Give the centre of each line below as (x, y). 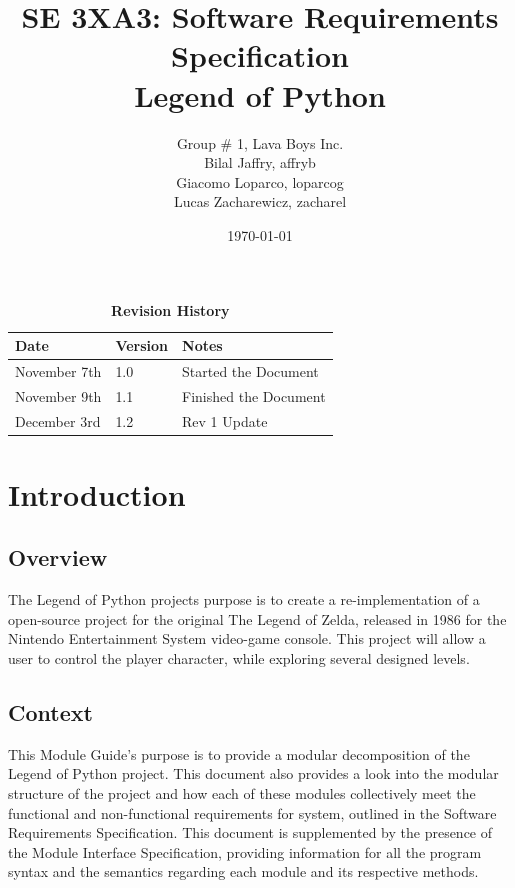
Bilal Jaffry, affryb (260, 162)
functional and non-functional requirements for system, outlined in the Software (252, 812)
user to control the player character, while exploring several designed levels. (239, 658)
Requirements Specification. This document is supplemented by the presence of (250, 832)
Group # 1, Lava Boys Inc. (260, 142)
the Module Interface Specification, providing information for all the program (245, 851)
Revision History (170, 310)
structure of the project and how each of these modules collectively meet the (242, 793)
